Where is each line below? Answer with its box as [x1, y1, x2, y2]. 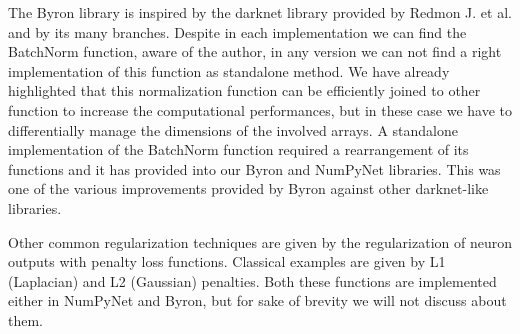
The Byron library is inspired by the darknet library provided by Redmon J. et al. [8, 2, 512, 22]
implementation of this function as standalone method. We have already [8, 60, 450, 81]
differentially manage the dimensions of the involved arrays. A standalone [8, 119, 458, 140]
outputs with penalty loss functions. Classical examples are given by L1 [8, 251, 446, 272]
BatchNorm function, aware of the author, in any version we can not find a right [8, 41, 502, 62]
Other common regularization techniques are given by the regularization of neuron [8, 231, 512, 252]
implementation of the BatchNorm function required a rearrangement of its [8, 139, 469, 160]
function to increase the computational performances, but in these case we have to [8, 99, 512, 120]
